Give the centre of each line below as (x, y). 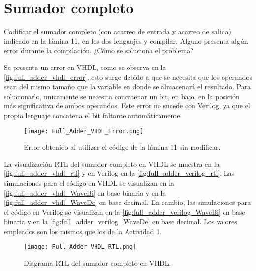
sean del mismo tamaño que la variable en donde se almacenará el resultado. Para (128, 86)
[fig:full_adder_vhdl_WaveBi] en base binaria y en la (85, 192)
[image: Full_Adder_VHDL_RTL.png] (80, 247)
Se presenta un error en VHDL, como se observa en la (85, 67)
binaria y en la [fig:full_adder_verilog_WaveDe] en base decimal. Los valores (121, 221)
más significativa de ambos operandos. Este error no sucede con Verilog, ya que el (127, 106)
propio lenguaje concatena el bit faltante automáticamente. (93, 115)
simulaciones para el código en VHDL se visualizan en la (89, 183)
